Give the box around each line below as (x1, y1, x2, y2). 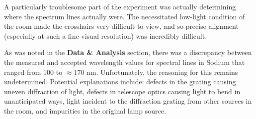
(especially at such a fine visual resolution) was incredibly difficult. (4, 30, 207, 41)
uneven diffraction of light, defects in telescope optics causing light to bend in (4, 86, 241, 96)
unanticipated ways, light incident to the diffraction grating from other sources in (4, 96, 252, 106)
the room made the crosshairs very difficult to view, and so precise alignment (4, 21, 239, 31)
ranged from (4, 66, 41, 77)
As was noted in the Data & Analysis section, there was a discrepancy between (4, 47, 252, 58)
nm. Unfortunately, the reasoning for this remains (86, 66, 238, 77)
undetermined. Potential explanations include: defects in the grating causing (4, 76, 236, 87)
